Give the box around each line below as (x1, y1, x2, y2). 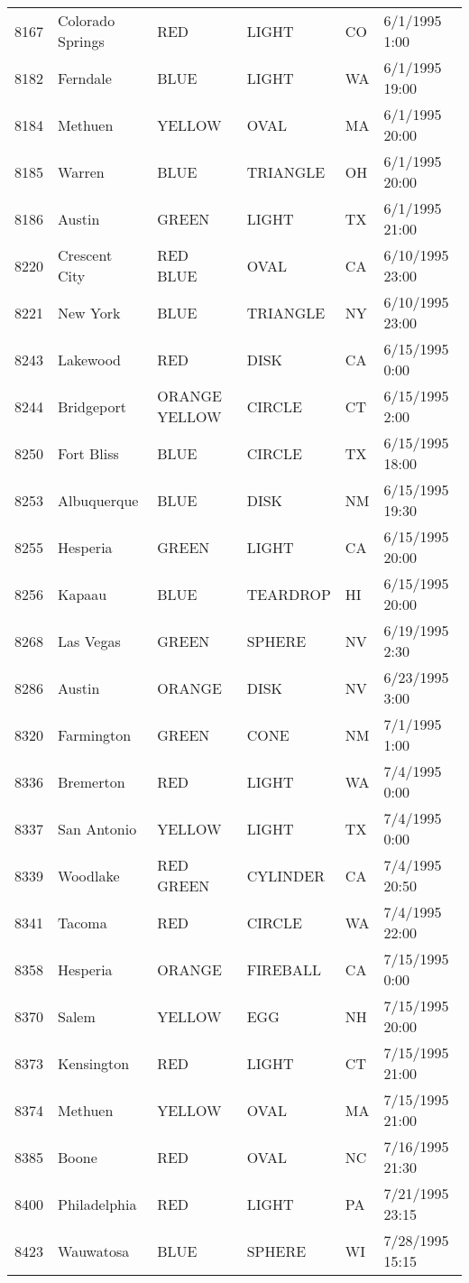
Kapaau (58, 583, 107, 605)
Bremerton (58, 771, 125, 792)
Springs (58, 31, 105, 51)
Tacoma (58, 911, 107, 933)
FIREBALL (246, 958, 321, 980)
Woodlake (58, 864, 120, 886)
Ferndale (58, 67, 112, 88)
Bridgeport (58, 395, 126, 417)
